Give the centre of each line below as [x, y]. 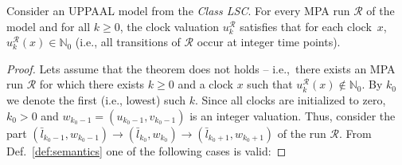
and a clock [206, 84]
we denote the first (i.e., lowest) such [96, 99]
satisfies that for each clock [306, 26]
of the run [302, 133]
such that [270, 84]
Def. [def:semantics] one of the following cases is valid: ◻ [146, 150]
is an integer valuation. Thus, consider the [293, 115]
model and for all [49, 26]
